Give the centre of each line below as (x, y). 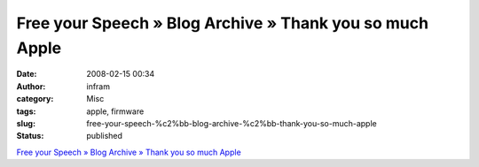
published (105, 136)
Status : (30, 136)
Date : (27, 74)
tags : (26, 111)
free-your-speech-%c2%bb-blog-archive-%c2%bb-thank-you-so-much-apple (232, 123)
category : (35, 99)
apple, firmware (115, 111)
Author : (31, 86)
